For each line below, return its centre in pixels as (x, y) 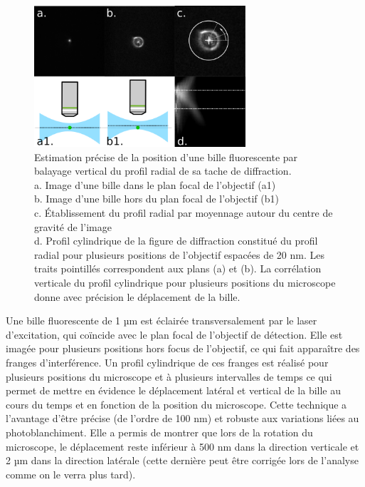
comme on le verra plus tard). (71, 474)
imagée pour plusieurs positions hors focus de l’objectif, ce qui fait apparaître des (183, 348)
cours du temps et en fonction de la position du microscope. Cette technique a (176, 404)
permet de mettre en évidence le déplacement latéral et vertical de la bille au (174, 390)
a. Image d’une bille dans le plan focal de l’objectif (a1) (155, 184)
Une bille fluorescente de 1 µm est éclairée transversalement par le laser (162, 321)
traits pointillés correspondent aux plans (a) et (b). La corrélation (178, 268)
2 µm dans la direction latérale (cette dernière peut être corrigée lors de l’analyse (182, 460)
